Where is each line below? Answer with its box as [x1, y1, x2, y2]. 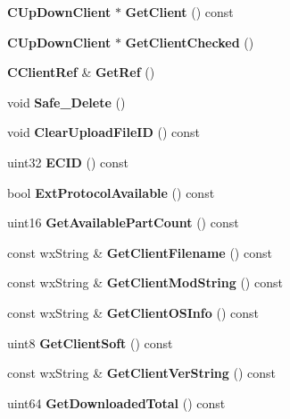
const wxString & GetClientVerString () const [7, 363, 277, 382]
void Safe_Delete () [7, 92, 126, 111]
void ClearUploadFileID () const [7, 123, 200, 141]
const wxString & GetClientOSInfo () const [7, 303, 259, 321]
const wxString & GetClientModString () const [7, 273, 283, 292]
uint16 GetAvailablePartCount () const [7, 213, 239, 232]
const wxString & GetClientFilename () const [7, 243, 272, 261]
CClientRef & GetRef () [7, 63, 155, 81]
